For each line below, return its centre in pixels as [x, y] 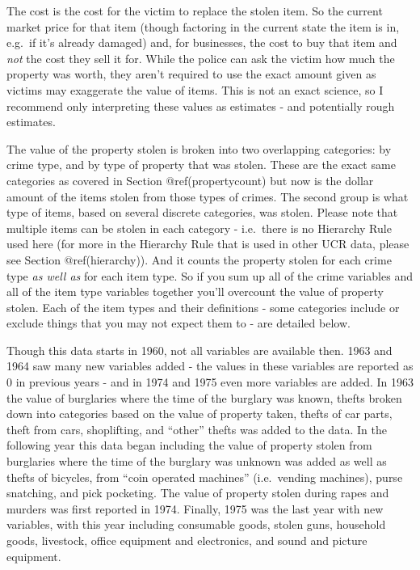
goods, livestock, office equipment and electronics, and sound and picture [187, 540]
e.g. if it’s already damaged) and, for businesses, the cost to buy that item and [202, 42]
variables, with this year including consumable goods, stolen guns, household [196, 524]
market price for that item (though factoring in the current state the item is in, [203, 26]
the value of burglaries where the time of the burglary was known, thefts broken [204, 397]
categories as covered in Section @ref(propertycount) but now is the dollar [190, 180]
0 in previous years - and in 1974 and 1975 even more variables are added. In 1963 [210, 382]
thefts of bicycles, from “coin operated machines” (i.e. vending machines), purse [205, 477]
